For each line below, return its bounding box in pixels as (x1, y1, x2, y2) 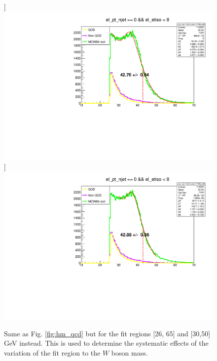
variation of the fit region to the (4, 347, 101, 358)
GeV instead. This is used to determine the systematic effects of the (4, 338, 209, 348)
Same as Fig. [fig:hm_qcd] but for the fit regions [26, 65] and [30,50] (4, 328, 211, 338)
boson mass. (111, 347, 148, 358)
